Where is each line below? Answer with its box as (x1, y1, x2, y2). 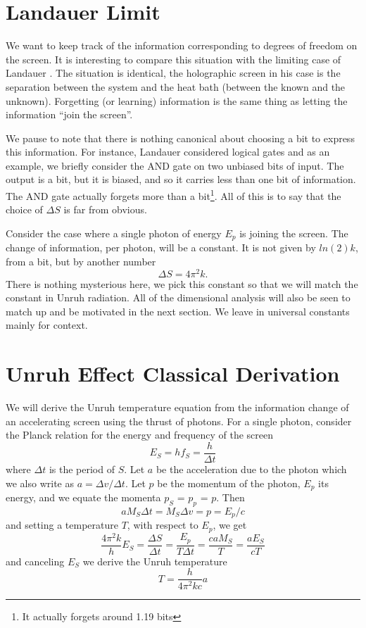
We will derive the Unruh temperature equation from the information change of (6, 400, 349, 415)
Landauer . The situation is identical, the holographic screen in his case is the (6, 65, 341, 80)
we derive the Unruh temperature (82, 553, 227, 568)
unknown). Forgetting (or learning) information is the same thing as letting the (6, 93, 348, 108)
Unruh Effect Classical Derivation (6, 359, 340, 388)
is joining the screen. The (239, 225, 348, 240)
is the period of (49, 461, 115, 476)
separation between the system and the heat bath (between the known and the (6, 79, 346, 94)
